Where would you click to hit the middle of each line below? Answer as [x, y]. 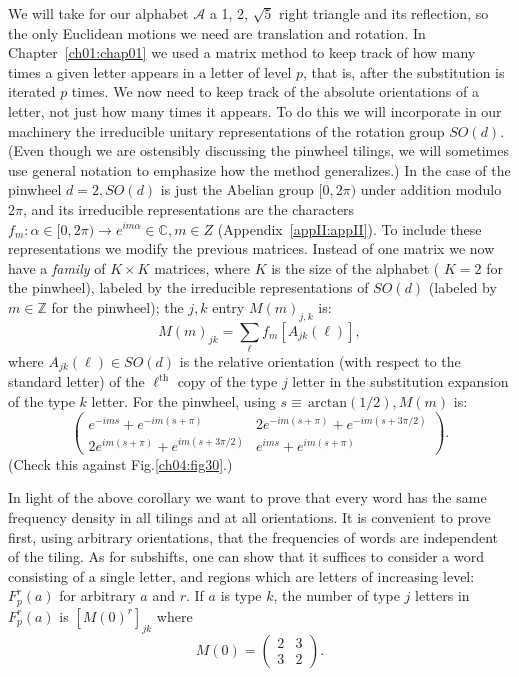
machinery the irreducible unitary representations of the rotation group [226, 130]
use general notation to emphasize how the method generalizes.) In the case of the [259, 169]
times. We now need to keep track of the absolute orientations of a [275, 91]
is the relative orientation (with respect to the [320, 361]
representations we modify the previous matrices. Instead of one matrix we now [251, 248]
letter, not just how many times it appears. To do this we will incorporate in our [255, 110]
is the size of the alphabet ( [355, 267]
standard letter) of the [76, 381]
